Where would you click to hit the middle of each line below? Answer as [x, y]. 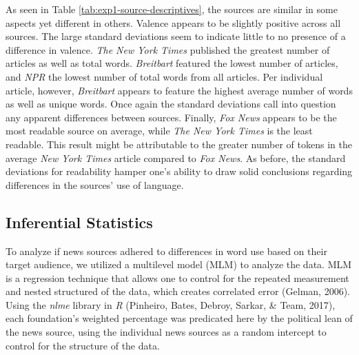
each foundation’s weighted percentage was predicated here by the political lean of [179, 318]
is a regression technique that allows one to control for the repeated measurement [177, 277]
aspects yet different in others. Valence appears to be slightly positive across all [173, 22]
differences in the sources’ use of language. [95, 184]
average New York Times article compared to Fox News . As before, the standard [176, 158]
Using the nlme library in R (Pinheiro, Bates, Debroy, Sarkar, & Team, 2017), [171, 304]
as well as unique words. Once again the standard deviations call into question [171, 104]
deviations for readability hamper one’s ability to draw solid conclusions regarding [179, 171]
